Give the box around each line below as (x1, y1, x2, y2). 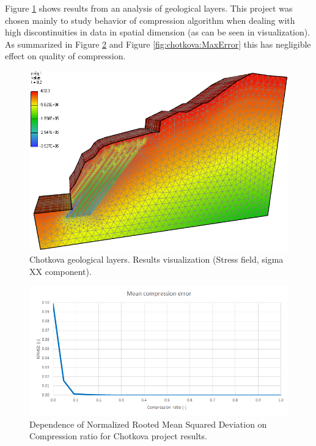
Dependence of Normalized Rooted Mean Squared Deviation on (29, 417, 267, 430)
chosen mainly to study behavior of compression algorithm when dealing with (5, 13, 295, 26)
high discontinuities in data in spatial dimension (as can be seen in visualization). (5, 26, 310, 38)
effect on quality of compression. (5, 49, 126, 62)
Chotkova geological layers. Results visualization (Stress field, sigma (29, 252, 284, 265)
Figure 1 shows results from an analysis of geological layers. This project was (5, 2, 293, 14)
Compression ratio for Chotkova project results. (29, 430, 208, 442)
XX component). (29, 265, 92, 277)
